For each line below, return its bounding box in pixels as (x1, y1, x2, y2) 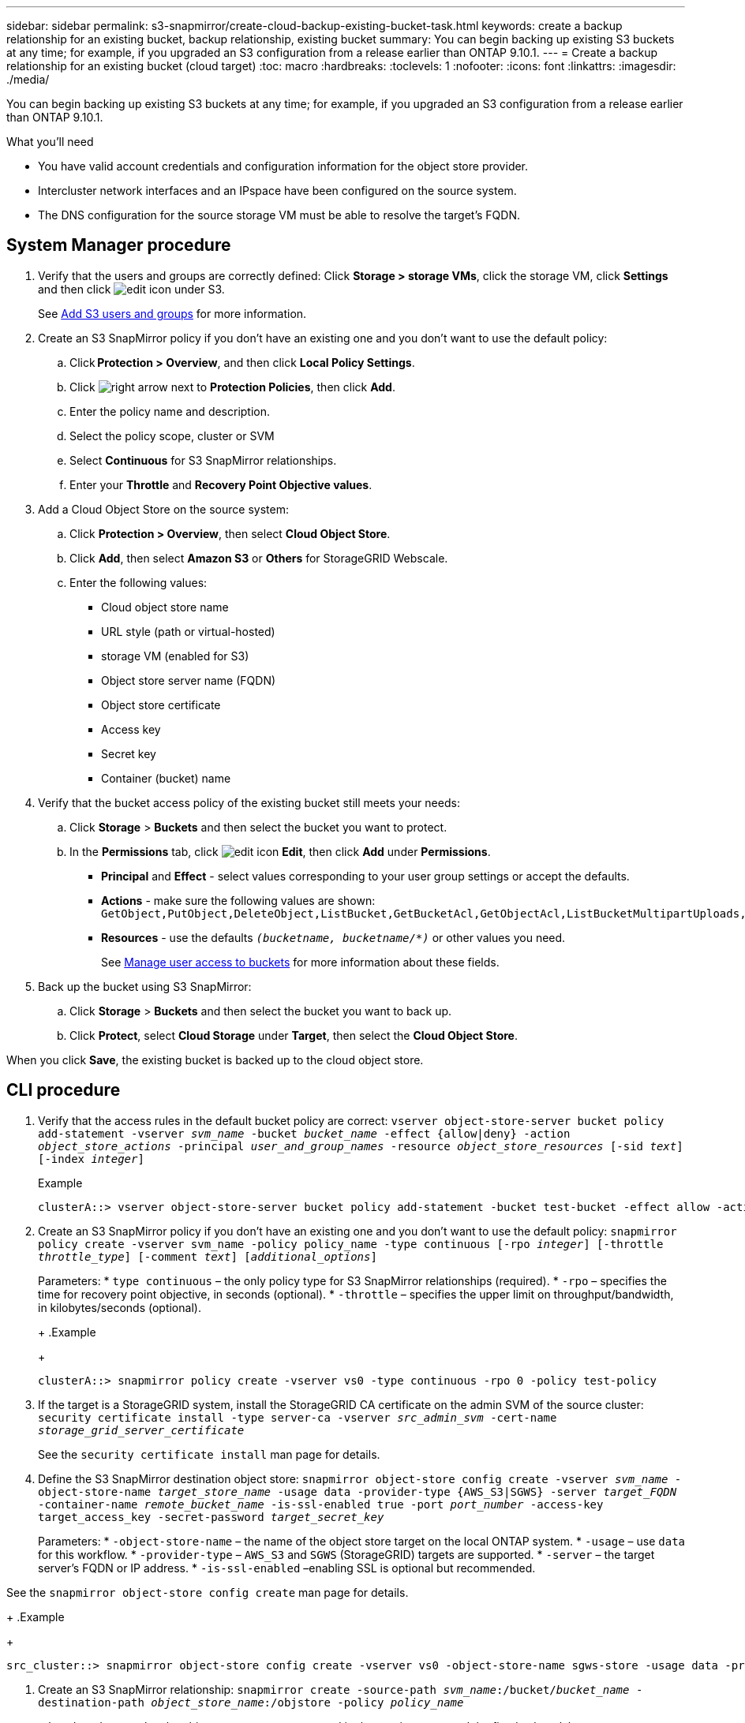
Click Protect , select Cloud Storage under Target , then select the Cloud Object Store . (69, 1028, 518, 1042)
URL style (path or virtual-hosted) (101, 624, 275, 638)
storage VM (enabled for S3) (101, 648, 249, 663)
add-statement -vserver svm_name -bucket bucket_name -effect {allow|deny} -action (38, 1127, 571, 1140)
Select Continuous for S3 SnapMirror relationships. (69, 453, 337, 467)
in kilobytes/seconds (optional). (38, 1300, 201, 1314)
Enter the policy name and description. (69, 404, 271, 418)
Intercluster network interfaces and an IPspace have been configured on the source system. (38, 184, 517, 197)
